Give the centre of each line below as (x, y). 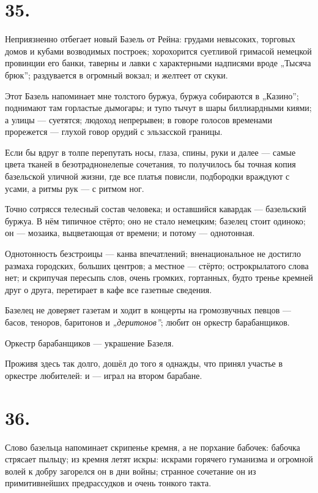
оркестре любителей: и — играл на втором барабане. (104, 375)
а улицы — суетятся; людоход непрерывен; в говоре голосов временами (139, 119)
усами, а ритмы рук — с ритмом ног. (75, 188)
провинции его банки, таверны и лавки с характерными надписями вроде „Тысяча (158, 63)
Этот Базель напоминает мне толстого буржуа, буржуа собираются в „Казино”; (152, 95)
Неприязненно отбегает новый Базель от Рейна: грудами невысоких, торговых (150, 39)
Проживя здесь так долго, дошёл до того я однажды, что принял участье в (144, 363)
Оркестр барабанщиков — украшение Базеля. (90, 342)
